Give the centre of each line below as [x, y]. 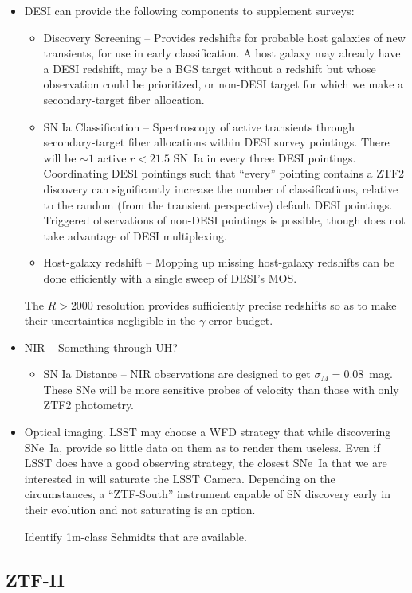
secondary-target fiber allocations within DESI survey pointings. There [216, 142]
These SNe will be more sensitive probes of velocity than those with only [221, 389]
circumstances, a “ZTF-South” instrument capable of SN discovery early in [207, 494]
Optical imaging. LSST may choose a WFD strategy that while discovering [208, 432]
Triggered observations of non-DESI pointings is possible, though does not [224, 220]
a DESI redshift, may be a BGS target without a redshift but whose [210, 68]
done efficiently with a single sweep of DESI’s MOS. [170, 277]
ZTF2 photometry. [89, 405]
